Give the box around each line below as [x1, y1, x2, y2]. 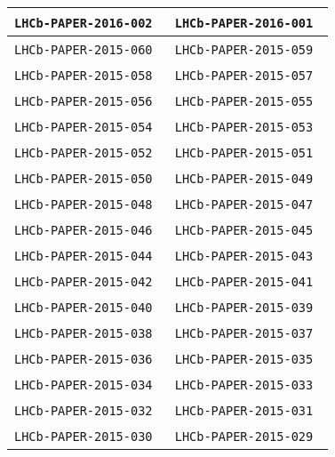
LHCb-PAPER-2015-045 [174, 223, 314, 237]
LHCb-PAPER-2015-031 [174, 404, 314, 418]
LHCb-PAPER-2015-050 [14, 172, 153, 186]
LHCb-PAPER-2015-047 [174, 197, 314, 212]
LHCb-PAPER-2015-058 [14, 68, 153, 83]
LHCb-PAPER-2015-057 [174, 68, 314, 83]
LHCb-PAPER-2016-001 [174, 16, 314, 30]
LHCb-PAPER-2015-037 [174, 326, 314, 341]
